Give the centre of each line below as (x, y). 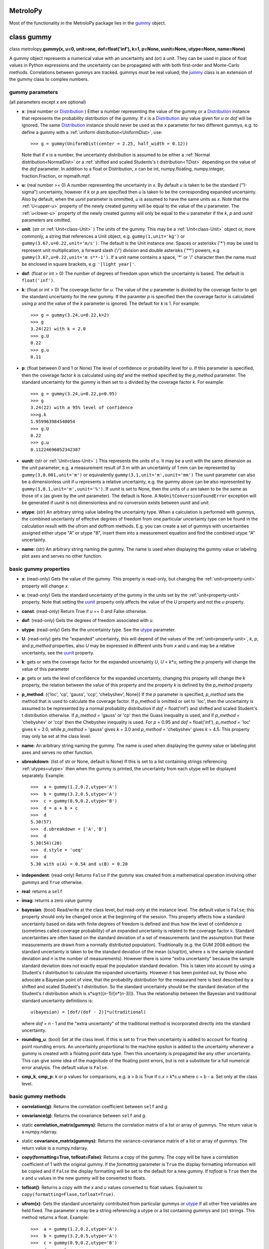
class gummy (30, 37)
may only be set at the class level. (57, 736)
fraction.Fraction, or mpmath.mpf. (56, 176)
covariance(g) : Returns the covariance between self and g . (84, 1116)
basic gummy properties (39, 569)
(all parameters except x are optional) (48, 102)
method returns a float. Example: (55, 1218)
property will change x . (45, 586)
